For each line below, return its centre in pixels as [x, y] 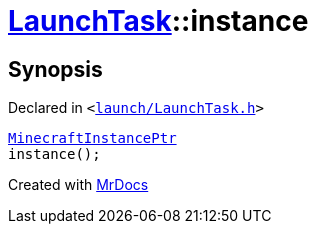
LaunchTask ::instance [158, 21]
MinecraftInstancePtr [92, 138]
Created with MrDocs [78, 185]
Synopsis [55, 69]
